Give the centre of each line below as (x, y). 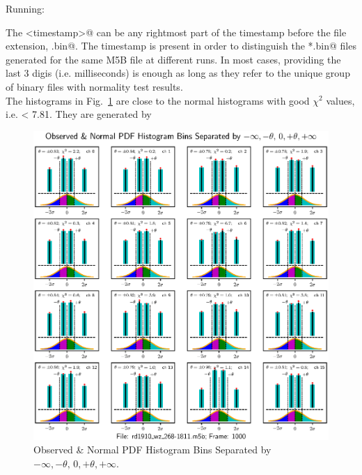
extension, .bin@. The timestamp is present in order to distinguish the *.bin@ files (181, 46)
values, (340, 100)
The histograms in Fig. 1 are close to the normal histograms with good (158, 100)
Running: (25, 8)
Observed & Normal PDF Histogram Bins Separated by (152, 450)
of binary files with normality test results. (94, 86)
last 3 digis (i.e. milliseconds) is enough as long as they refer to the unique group (178, 73)
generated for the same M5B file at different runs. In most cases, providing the (173, 59)
